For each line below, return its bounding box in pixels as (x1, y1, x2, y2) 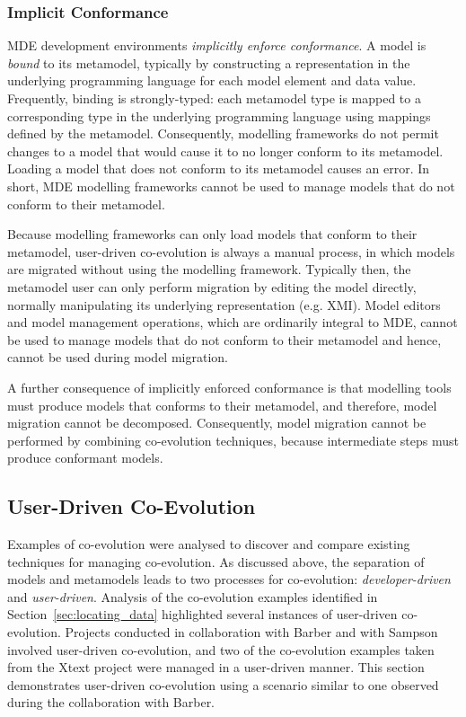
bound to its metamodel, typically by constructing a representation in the (7, 53, 410, 72)
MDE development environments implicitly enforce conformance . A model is (7, 36, 426, 55)
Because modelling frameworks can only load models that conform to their (7, 225, 418, 243)
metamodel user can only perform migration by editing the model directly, (7, 277, 417, 296)
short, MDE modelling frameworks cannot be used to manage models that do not (7, 176, 455, 195)
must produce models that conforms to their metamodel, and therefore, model (7, 395, 437, 414)
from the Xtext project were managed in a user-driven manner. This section (7, 658, 425, 677)
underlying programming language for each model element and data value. (7, 71, 417, 90)
